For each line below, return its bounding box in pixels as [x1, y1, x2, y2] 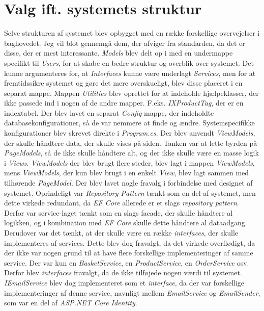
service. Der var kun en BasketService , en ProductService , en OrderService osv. [4, 257, 249, 268]
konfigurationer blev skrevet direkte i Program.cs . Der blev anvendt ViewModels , [4, 127, 255, 138]
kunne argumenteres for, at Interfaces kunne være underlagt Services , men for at [4, 67, 256, 78]
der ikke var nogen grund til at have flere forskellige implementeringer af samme [4, 247, 253, 258]
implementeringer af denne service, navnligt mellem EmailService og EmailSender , [4, 287, 260, 298]
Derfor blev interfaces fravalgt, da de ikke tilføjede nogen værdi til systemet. [4, 267, 242, 278]
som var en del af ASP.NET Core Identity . [4, 297, 137, 308]
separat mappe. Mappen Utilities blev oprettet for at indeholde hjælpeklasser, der [4, 87, 259, 98]
